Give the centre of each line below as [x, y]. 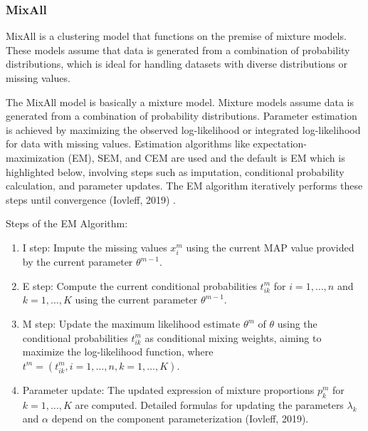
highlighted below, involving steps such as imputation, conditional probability [175, 171]
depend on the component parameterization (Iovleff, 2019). [180, 419]
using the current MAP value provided [270, 247]
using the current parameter [136, 300]
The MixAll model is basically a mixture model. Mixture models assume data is [180, 102]
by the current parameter [78, 262]
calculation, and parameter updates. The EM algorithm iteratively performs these [184, 186]
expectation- [280, 144]
